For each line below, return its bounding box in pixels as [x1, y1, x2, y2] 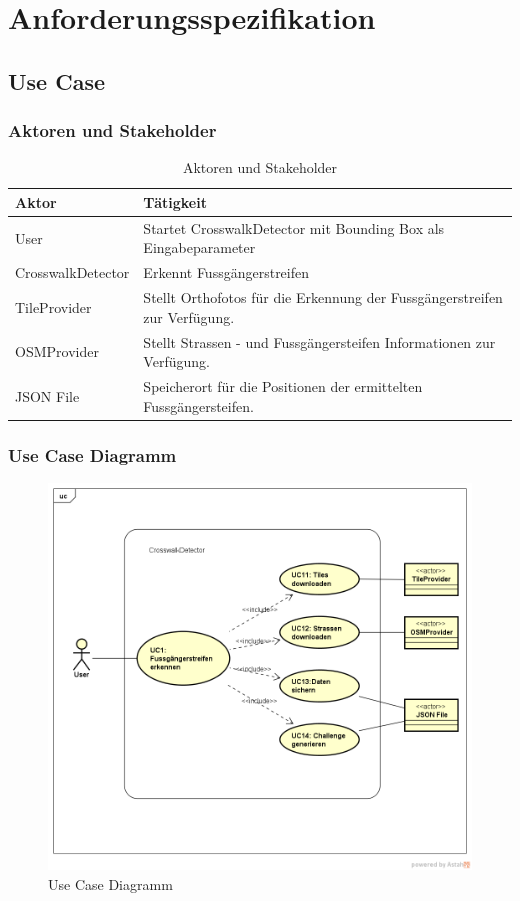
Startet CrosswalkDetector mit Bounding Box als [143, 217, 445, 238]
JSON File [15, 385, 80, 406]
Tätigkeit [143, 191, 207, 212]
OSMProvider [15, 341, 99, 362]
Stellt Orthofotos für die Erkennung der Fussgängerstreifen [143, 287, 503, 308]
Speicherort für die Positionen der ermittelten [143, 375, 423, 396]
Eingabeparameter [143, 237, 256, 258]
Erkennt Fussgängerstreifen [143, 262, 310, 283]
